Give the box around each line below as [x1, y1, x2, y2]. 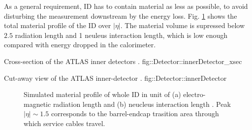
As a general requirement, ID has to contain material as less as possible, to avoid [4, 1, 248, 11]
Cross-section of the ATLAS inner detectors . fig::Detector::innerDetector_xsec [4, 56, 242, 66]
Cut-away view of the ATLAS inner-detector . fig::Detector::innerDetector [4, 72, 227, 83]
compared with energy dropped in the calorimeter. [4, 39, 156, 50]
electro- [183, 89, 206, 99]
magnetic [24, 98, 51, 109]
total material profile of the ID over [4, 20, 111, 31]
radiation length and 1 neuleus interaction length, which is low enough [15, 30, 228, 40]
